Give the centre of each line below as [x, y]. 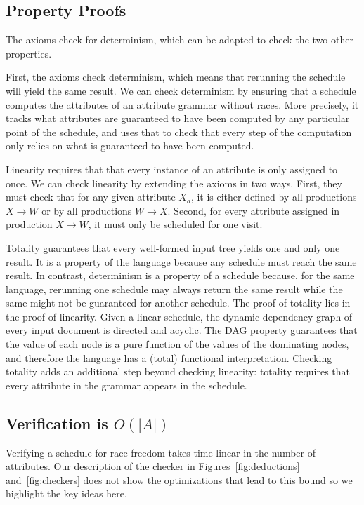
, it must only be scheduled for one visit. [175, 224]
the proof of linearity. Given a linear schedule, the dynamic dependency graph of [179, 316]
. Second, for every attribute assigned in [254, 210]
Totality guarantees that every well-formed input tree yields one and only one [173, 247]
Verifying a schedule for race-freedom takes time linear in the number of [161, 452]
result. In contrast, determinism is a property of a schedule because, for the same [180, 275]
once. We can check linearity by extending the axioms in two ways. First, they [174, 183]
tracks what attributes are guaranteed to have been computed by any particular [178, 118]
